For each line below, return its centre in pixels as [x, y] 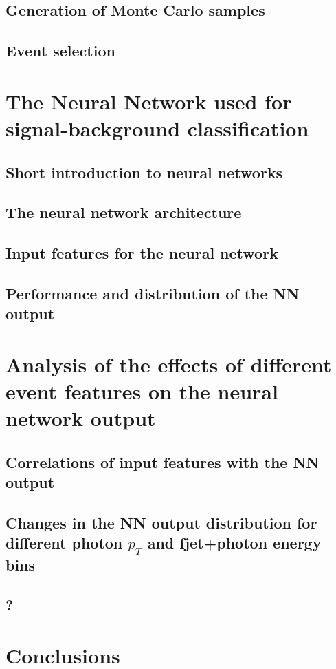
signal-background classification [157, 128]
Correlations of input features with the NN [163, 461]
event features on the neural [142, 391]
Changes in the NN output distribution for [161, 522]
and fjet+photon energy [234, 543]
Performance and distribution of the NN [153, 293]
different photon [64, 543]
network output [81, 418]
